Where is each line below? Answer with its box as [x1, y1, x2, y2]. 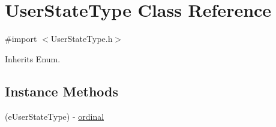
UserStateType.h [50, 32, 113, 45]
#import [5, 32, 37, 45]
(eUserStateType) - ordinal [5, 110, 104, 122]
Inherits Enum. [5, 52, 61, 65]
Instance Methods [5, 81, 118, 100]
